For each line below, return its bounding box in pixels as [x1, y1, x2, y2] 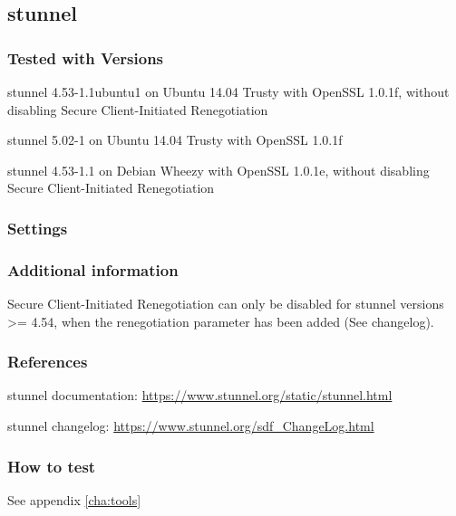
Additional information [7, 258, 179, 281]
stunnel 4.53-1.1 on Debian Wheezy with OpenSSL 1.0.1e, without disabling [7, 160, 430, 179]
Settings [7, 216, 68, 239]
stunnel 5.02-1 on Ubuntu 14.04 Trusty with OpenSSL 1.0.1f [7, 130, 343, 149]
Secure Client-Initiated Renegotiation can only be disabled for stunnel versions [7, 294, 444, 313]
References [7, 350, 88, 373]
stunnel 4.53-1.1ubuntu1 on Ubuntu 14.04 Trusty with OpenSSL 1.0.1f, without [7, 82, 450, 100]
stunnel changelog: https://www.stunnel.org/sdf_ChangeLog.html [7, 416, 374, 435]
